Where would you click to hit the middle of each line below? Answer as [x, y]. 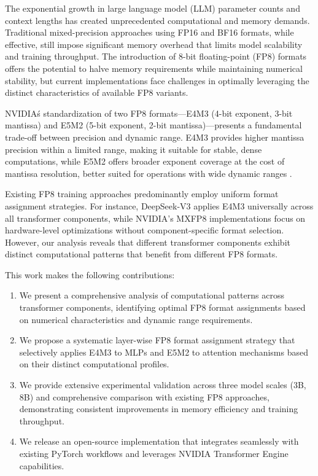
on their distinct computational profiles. [94, 364]
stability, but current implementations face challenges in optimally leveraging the [157, 80]
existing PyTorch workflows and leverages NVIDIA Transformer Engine [154, 453]
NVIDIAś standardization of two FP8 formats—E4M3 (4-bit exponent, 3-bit [149, 113]
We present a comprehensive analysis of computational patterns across [152, 295]
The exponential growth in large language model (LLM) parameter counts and [153, 8]
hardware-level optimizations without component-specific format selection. [145, 230]
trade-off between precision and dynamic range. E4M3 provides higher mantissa [155, 137]
